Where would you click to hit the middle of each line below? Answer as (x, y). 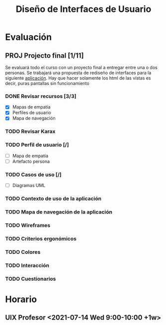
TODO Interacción (27, 265)
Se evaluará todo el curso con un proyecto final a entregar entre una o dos (81, 67)
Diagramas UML (29, 186)
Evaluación (29, 37)
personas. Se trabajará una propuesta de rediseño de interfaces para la (78, 73)
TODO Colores (23, 252)
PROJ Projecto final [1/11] (44, 55)
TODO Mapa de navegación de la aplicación (59, 212)
